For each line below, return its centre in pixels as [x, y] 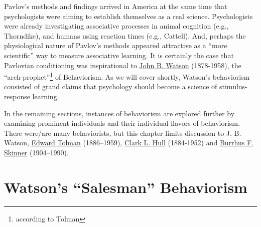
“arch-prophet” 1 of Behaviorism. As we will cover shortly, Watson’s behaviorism [127, 76]
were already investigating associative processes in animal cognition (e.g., [116, 26]
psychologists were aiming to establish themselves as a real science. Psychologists [128, 16]
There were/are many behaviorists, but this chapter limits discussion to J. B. [123, 133]
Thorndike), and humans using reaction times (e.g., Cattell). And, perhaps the [125, 35]
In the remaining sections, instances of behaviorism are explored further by [119, 113]
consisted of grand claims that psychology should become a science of [111, 86]
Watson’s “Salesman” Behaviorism [126, 187]
